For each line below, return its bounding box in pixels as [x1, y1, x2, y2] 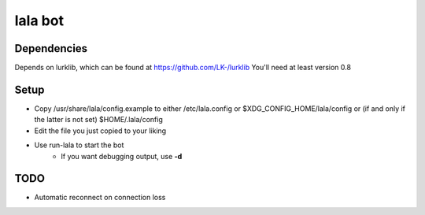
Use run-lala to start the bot [34, 140, 124, 150]
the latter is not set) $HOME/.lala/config [34, 115, 163, 124]
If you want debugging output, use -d [61, 151, 183, 161]
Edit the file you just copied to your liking [34, 126, 167, 135]
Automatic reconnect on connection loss [34, 193, 166, 202]
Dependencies [14, 42, 88, 55]
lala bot [14, 12, 65, 29]
